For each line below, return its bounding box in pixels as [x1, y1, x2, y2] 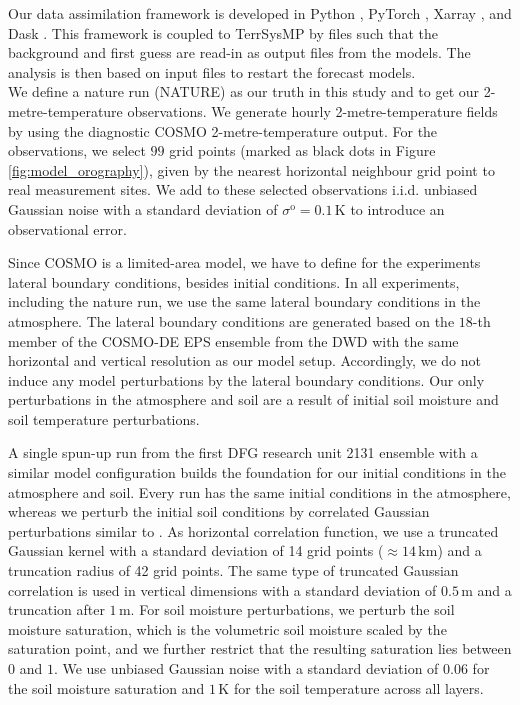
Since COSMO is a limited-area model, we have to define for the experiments [8, 252, 481, 273]
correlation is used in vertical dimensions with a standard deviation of [8, 579, 437, 600]
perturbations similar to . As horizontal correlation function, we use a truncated [8, 520, 499, 541]
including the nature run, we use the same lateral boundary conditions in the [8, 291, 481, 312]
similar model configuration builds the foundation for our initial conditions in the [8, 462, 506, 483]
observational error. [8, 218, 127, 239]
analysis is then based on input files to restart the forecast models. [8, 61, 416, 82]
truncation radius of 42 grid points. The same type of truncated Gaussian [8, 560, 459, 581]
